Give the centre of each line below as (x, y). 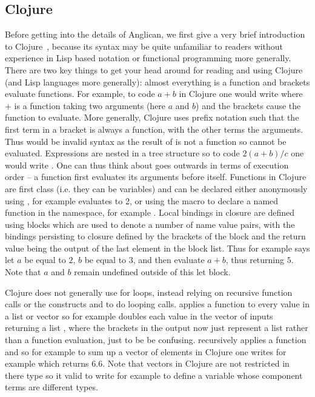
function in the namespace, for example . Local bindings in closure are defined (150, 212)
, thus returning (255, 260)
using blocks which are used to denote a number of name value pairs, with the (150, 224)
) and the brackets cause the (248, 105)
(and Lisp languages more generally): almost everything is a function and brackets (157, 82)
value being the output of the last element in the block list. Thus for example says (157, 248)
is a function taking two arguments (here (90, 105)
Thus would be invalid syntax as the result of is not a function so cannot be (146, 141)
